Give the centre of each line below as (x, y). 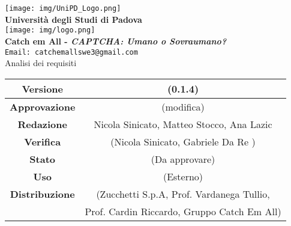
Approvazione (43, 106)
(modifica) (183, 106)
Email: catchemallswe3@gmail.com (71, 52)
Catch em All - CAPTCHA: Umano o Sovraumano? (116, 41)
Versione (42, 88)
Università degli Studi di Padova (73, 19)
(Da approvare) (183, 159)
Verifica (43, 141)
